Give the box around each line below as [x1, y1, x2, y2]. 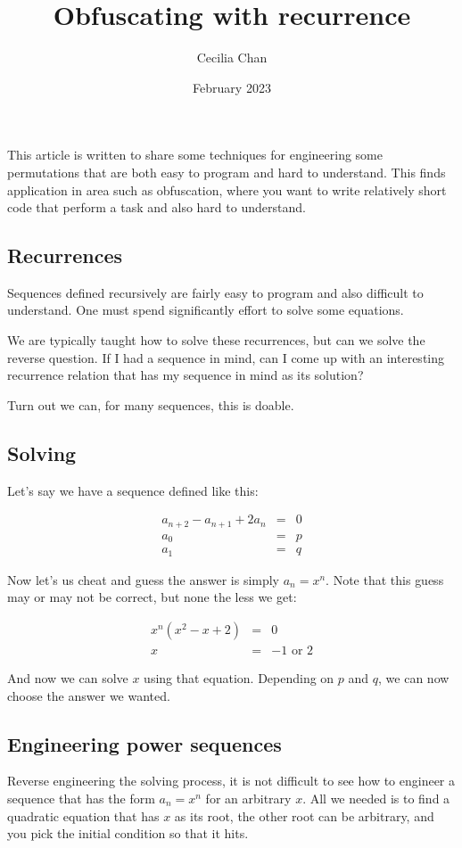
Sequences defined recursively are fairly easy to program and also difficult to [7, 283, 424, 301]
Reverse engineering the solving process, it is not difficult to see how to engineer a [7, 771, 456, 790]
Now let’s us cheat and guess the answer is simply [7, 570, 280, 589]
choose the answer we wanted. [7, 686, 170, 704]
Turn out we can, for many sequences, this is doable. [7, 395, 294, 414]
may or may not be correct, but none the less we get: [7, 588, 297, 606]
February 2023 [193, 78, 271, 96]
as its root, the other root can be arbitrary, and [174, 806, 434, 825]
